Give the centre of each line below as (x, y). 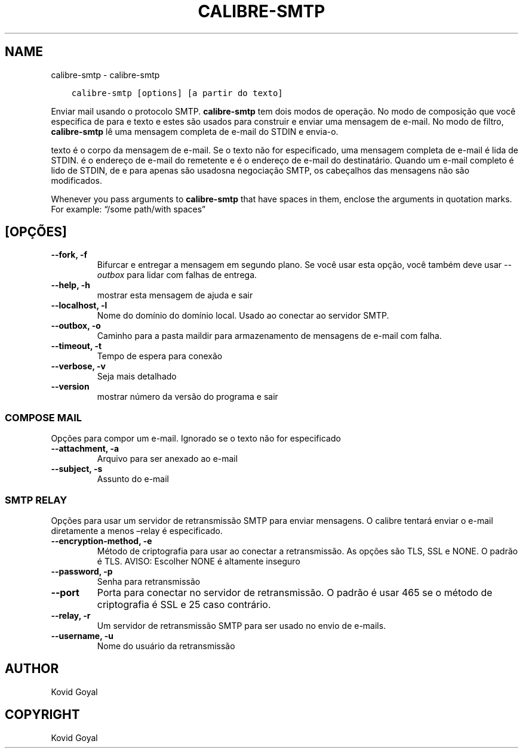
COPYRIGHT (42, 715)
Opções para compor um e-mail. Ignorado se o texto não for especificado (196, 439)
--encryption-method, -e (101, 541)
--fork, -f (69, 255)
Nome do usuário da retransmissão (166, 646)
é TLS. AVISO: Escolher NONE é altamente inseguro (199, 561)
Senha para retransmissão (149, 581)
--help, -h (70, 285)
